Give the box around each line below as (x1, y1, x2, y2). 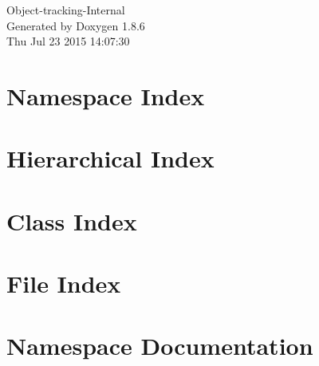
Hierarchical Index (6, 142, 215, 175)
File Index (6, 267, 121, 300)
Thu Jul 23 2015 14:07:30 (6, 33, 130, 49)
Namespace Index (6, 79, 205, 112)
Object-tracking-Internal (6, 2, 125, 18)
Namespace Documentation (6, 329, 313, 362)
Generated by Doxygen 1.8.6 (6, 17, 145, 33)
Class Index (6, 204, 137, 237)
